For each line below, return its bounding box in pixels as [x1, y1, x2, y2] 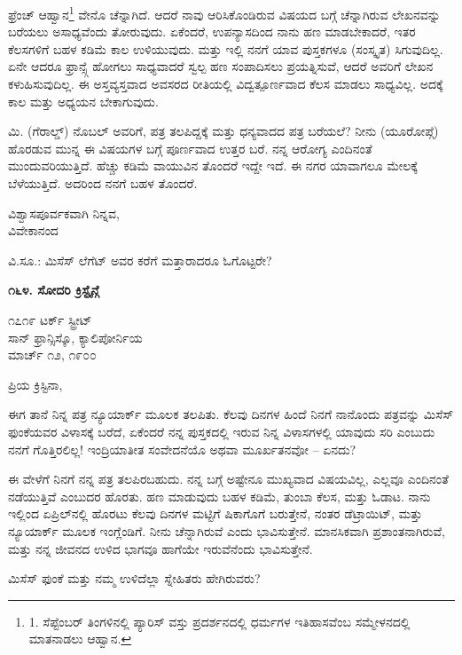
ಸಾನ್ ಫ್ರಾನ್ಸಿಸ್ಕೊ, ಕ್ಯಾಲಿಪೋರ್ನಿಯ [8, 327, 143, 346]
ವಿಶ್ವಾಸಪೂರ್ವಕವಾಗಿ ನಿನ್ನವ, [8, 203, 120, 222]
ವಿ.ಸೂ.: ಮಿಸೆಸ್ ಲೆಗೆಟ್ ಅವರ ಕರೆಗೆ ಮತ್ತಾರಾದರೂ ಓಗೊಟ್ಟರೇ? [8, 250, 272, 269]
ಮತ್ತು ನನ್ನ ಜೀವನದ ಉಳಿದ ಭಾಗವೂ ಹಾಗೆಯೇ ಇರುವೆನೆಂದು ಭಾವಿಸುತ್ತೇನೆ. [8, 539, 313, 557]
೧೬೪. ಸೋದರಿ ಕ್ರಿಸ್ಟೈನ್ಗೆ [8, 280, 99, 299]
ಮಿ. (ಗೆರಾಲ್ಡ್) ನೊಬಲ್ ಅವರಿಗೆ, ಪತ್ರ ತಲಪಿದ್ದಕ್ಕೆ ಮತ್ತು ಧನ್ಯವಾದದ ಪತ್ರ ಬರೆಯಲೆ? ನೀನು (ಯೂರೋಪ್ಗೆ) [8, 122, 439, 140]
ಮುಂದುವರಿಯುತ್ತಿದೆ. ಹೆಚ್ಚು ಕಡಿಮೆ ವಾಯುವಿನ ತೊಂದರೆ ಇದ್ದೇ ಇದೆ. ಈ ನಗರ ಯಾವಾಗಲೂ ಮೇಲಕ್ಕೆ [8, 156, 418, 175]
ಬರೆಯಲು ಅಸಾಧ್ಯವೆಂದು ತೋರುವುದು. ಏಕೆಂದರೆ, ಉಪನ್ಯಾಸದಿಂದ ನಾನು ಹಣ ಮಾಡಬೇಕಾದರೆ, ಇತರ [8, 22, 416, 41]
